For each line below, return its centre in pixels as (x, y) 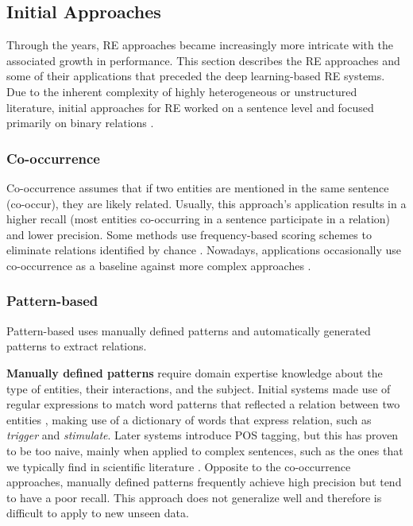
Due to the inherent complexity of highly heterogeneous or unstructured (182, 91)
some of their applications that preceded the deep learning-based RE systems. (196, 76)
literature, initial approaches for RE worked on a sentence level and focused (190, 107)
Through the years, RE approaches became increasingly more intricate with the (200, 45)
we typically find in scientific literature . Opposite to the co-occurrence (179, 466)
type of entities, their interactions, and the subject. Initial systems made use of (199, 388)
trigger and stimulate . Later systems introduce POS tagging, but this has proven (203, 435)
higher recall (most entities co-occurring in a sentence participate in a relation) (199, 219)
